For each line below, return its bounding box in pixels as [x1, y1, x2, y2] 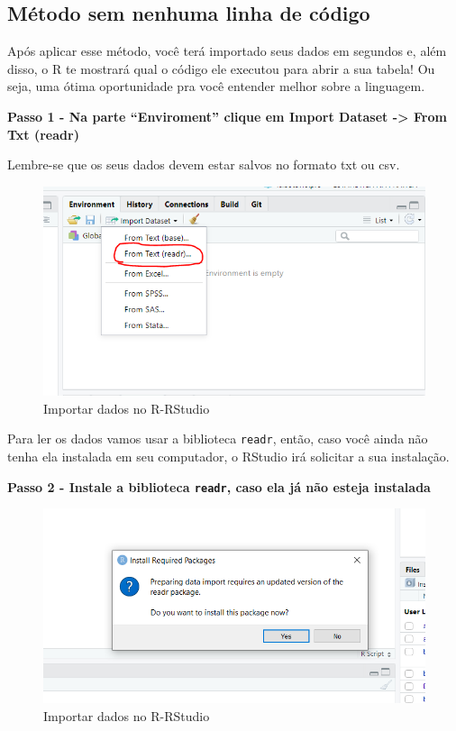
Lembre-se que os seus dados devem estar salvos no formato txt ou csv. [7, 155, 400, 174]
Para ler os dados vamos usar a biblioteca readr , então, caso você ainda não [7, 429, 428, 448]
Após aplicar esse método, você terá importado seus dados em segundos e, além [7, 41, 447, 60]
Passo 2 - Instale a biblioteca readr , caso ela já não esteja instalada [7, 477, 431, 496]
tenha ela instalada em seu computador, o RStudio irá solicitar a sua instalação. [7, 447, 450, 466]
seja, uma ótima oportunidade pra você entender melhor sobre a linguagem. [7, 77, 425, 96]
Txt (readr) [7, 124, 79, 143]
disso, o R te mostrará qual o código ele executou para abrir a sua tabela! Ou [7, 59, 435, 78]
